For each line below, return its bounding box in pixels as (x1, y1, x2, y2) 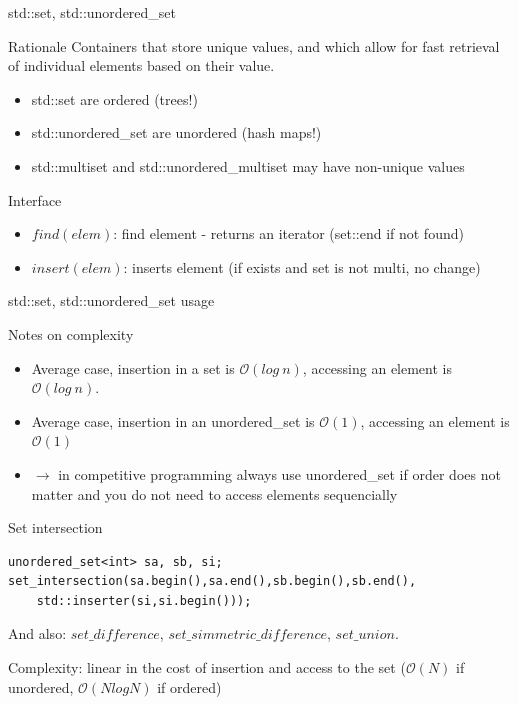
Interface (8, 189, 62, 210)
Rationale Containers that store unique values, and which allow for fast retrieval (8, 35, 500, 56)
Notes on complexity (8, 323, 134, 344)
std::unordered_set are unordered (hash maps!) (31, 122, 322, 143)
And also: (8, 623, 67, 644)
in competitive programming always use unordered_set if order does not (58, 463, 501, 484)
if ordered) (157, 676, 222, 697)
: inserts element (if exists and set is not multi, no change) (123, 256, 481, 277)
